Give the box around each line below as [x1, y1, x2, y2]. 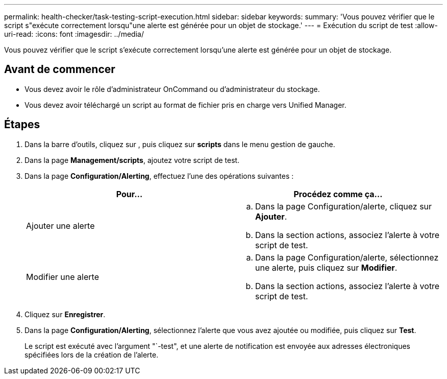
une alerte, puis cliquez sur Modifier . [255, 262, 398, 273]
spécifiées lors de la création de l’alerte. [24, 350, 159, 359]
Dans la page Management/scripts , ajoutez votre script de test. [24, 155, 240, 164]
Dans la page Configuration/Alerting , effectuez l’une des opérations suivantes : [24, 171, 294, 180]
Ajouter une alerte [26, 220, 95, 231]
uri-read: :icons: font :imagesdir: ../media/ [4, 30, 144, 38]
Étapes [4, 118, 40, 131]
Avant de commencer [4, 63, 115, 76]
